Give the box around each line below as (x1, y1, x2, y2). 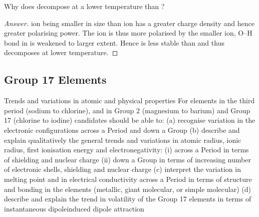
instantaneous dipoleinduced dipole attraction (4, 203, 144, 213)
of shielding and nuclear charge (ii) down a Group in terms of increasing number (4, 154, 251, 164)
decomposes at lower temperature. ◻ (4, 47, 118, 58)
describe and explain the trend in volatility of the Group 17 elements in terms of (4, 193, 251, 204)
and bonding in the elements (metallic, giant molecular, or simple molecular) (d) (4, 183, 251, 194)
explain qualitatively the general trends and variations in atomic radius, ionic (4, 134, 241, 145)
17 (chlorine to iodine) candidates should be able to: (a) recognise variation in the (4, 115, 255, 125)
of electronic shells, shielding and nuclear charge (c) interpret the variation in (4, 164, 241, 174)
